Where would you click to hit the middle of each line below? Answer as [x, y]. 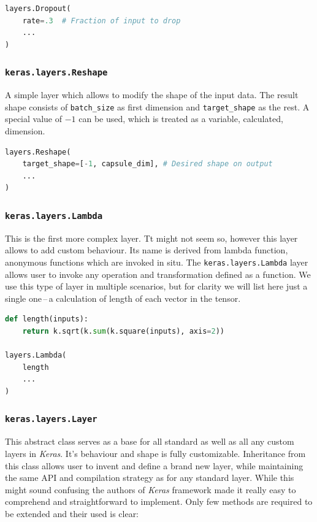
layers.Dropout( [38, 9]
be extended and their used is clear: [72, 513]
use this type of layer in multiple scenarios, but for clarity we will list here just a [156, 286]
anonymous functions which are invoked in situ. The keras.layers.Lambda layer [157, 262]
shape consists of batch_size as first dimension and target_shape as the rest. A [157, 106]
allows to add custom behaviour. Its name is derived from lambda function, [147, 250]
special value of [34, 119]
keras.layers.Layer [51, 419]
